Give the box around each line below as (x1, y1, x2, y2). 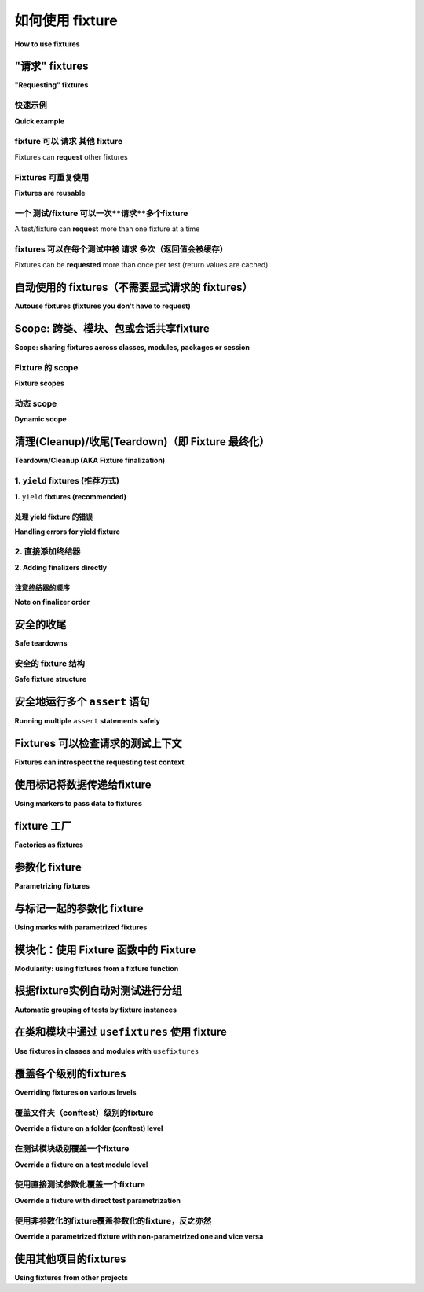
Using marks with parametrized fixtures (14, 922, 148, 932)
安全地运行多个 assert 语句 (14, 695, 150, 709)
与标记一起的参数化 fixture (14, 901, 144, 915)
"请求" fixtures (14, 60, 89, 73)
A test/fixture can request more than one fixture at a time (14, 224, 200, 234)
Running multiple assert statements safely (14, 716, 161, 726)
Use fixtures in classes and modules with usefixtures (14, 1047, 199, 1056)
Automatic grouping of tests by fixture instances (14, 1005, 177, 1014)
